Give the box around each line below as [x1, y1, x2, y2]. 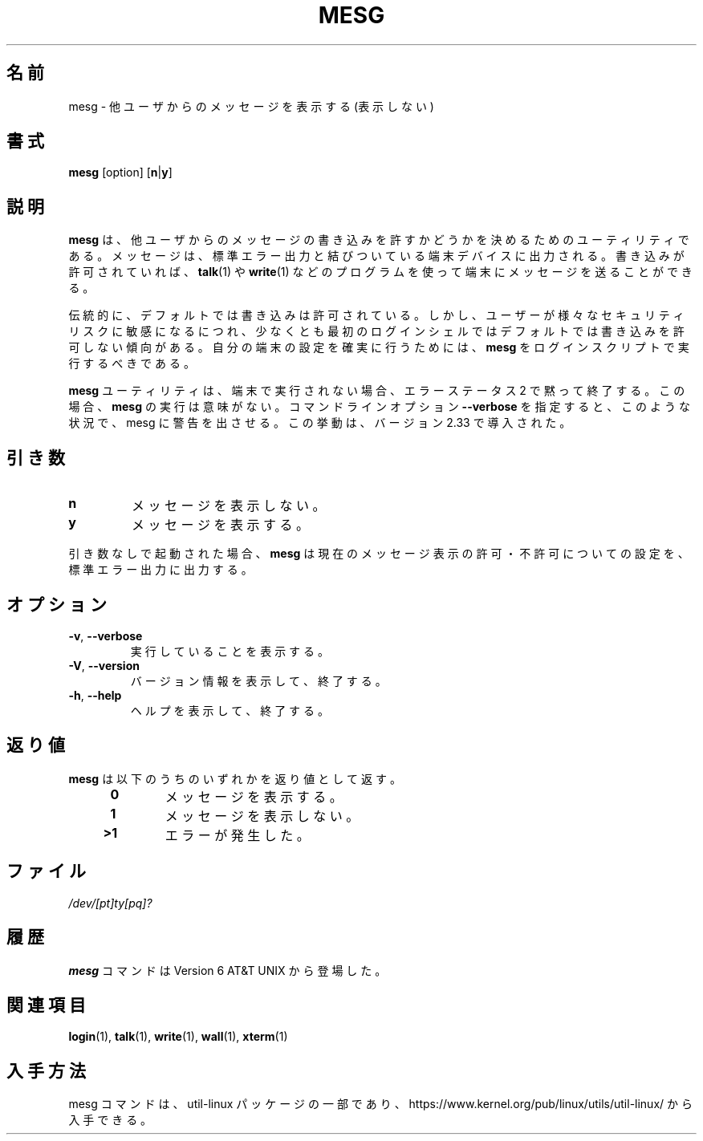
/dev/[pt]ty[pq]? [68, 895, 152, 910]
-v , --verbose [68, 628, 143, 643]
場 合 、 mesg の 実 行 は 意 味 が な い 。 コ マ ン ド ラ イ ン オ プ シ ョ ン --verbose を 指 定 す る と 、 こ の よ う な [68, 400, 690, 414]
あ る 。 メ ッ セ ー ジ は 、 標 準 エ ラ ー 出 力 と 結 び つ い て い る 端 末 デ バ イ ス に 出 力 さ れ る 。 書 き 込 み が [68, 249, 685, 263]
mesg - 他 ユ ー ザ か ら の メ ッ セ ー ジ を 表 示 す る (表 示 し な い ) [68, 99, 434, 113]
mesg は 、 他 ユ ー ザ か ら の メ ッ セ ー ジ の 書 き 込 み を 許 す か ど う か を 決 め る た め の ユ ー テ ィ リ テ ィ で [68, 233, 689, 247]
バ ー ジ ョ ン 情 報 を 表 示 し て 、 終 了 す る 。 [130, 673, 387, 688]
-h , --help [68, 688, 122, 702]
